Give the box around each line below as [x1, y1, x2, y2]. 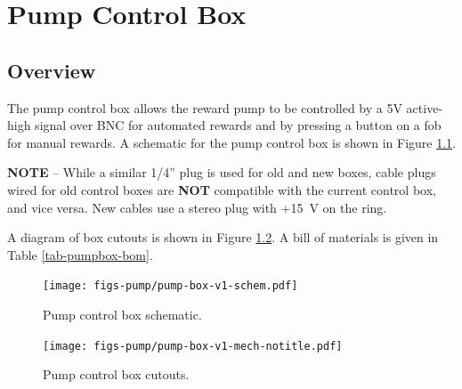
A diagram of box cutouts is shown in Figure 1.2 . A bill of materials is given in [7, 228, 439, 247]
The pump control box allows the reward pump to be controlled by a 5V [7, 98, 402, 117]
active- [406, 98, 443, 117]
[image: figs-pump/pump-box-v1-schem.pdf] [43, 280, 298, 293]
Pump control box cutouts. [43, 365, 190, 384]
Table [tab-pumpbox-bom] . [7, 245, 153, 263]
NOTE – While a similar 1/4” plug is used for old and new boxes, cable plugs [7, 163, 436, 182]
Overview [7, 56, 96, 84]
